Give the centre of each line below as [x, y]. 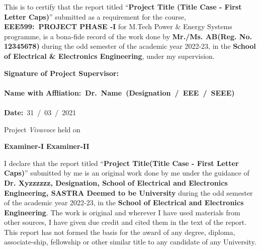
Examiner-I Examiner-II [47, 146]
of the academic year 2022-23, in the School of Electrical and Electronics [124, 202]
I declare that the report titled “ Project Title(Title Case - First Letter [121, 163]
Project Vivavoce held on [42, 129]
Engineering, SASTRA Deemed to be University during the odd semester [128, 192]
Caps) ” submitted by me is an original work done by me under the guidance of [127, 173]
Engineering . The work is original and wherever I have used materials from [122, 212]
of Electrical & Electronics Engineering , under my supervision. [109, 56]
